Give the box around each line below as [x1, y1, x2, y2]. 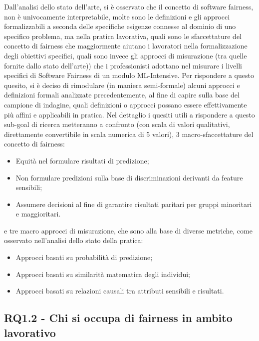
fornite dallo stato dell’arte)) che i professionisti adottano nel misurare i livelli [4, 60, 242, 70]
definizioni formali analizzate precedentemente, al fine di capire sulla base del [4, 89, 240, 100]
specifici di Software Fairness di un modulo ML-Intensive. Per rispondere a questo [4, 70, 254, 80]
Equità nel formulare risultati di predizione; [15, 155, 149, 165]
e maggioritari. [15, 208, 61, 219]
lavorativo [4, 324, 56, 340]
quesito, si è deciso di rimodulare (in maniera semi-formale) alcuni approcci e [4, 79, 240, 90]
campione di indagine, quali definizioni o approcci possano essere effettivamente [4, 99, 247, 109]
